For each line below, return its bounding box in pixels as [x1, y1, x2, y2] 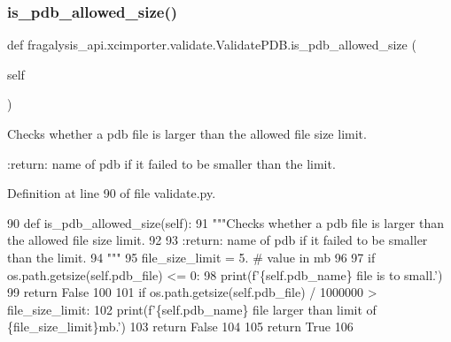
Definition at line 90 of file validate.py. [7, 184, 216, 202]
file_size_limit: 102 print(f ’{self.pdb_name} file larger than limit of [7, 300, 377, 318]
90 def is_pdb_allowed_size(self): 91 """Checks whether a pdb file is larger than [7, 213, 445, 232]
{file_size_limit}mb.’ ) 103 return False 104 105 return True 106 [7, 317, 354, 336]
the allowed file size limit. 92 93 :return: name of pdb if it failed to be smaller [7, 231, 428, 249]
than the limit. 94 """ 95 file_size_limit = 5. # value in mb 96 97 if [7, 247, 376, 266]
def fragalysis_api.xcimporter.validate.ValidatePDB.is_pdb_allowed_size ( [7, 35, 416, 54]
